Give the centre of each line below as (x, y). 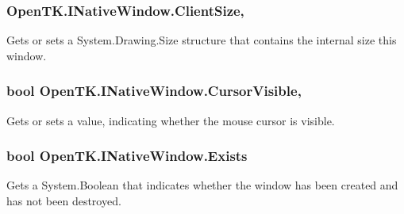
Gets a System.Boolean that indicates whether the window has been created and (202, 185)
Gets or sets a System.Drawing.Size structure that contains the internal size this (202, 40)
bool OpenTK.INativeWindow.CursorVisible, (154, 91)
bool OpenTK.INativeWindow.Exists (127, 156)
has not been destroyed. (64, 201)
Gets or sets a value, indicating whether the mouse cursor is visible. (171, 120)
